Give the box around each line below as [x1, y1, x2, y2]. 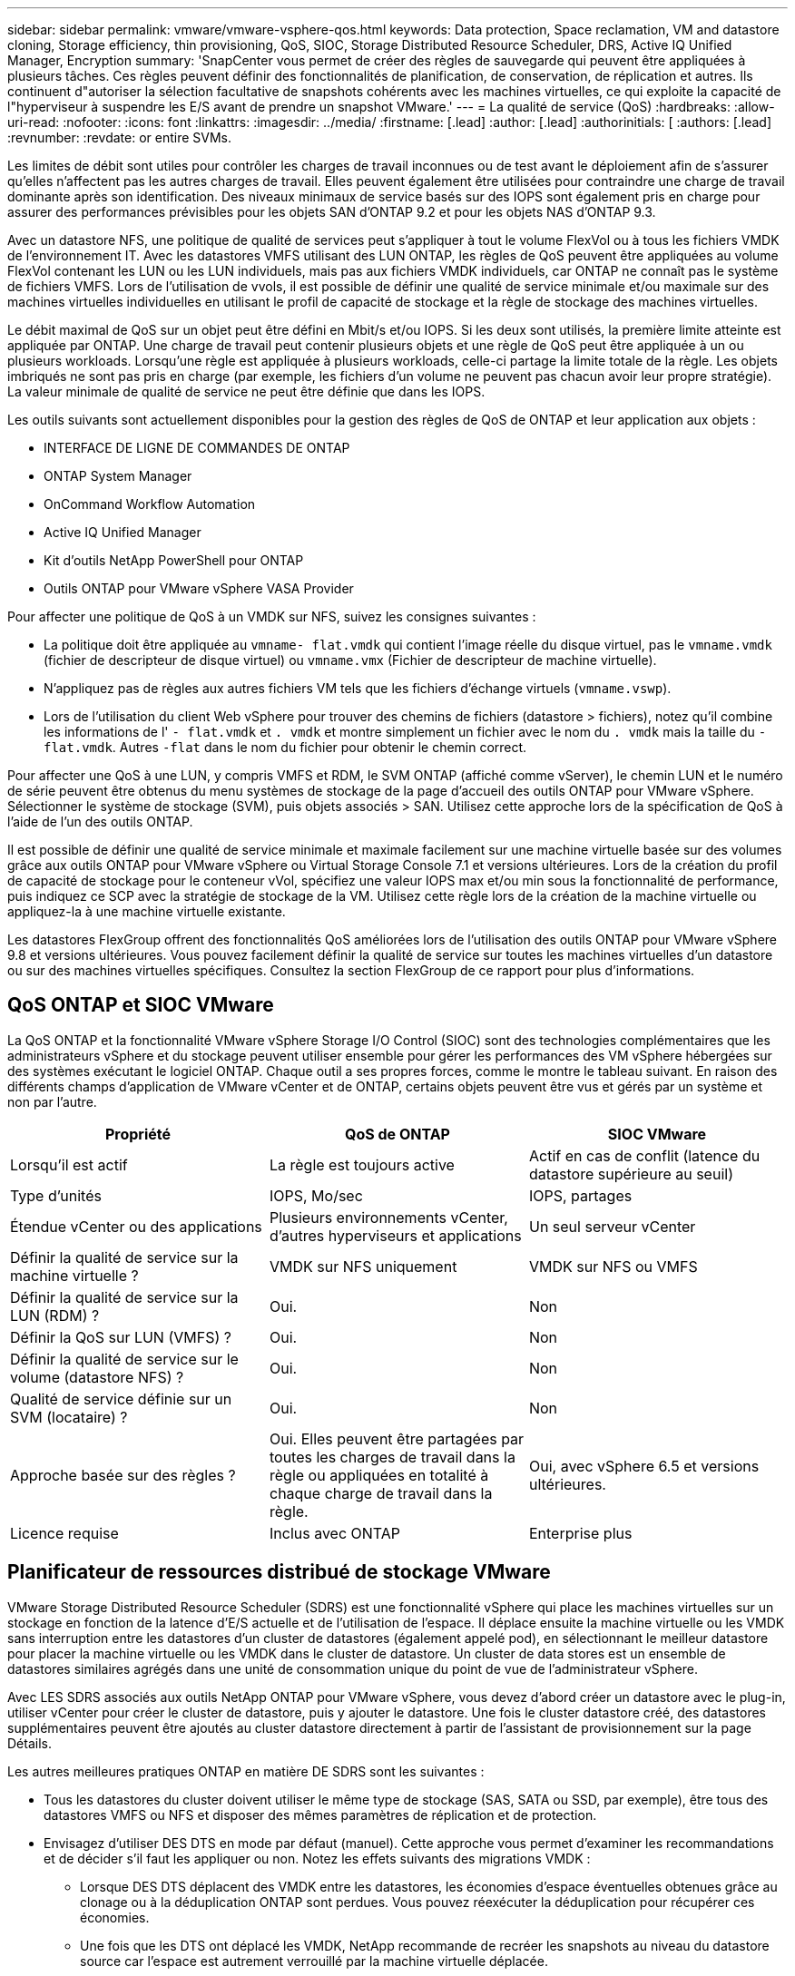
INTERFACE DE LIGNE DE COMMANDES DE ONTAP [44, 440, 350, 455]
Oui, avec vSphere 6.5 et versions [528, 1456, 760, 1475]
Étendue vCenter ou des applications [10, 1217, 262, 1236]
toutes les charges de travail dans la [269, 1447, 515, 1466]
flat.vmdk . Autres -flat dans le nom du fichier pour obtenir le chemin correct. [44, 739, 527, 755]
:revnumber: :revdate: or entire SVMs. [7, 130, 232, 145]
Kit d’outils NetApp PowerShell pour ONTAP [44, 553, 304, 568]
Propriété [104, 1124, 172, 1143]
